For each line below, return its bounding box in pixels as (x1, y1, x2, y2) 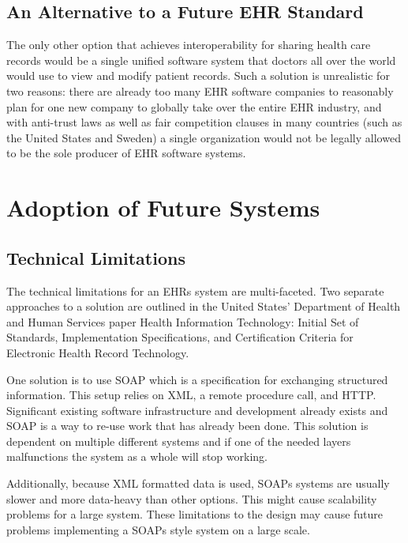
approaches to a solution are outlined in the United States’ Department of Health (6, 298, 401, 315)
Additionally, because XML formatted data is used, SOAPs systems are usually (6, 475, 390, 492)
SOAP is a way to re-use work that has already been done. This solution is (6, 417, 369, 434)
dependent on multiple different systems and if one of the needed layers (6, 432, 351, 449)
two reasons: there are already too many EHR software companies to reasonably (6, 82, 394, 99)
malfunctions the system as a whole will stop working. (6, 448, 268, 465)
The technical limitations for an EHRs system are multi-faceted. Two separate (6, 282, 384, 299)
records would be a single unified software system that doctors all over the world (6, 51, 396, 68)
